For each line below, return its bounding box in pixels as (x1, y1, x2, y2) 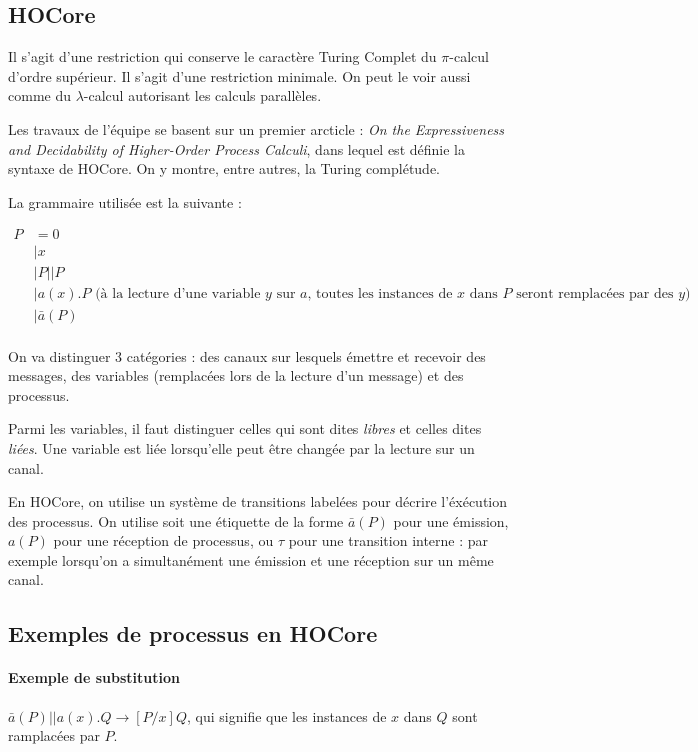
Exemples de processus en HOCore (8, 618, 378, 649)
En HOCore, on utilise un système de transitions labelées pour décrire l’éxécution (8, 491, 508, 512)
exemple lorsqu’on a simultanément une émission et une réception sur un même (8, 549, 494, 570)
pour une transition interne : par (288, 530, 489, 551)
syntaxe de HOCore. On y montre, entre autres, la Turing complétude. (8, 158, 441, 179)
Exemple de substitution (8, 667, 180, 688)
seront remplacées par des (516, 287, 674, 302)
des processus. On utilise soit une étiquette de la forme (8, 510, 344, 531)
